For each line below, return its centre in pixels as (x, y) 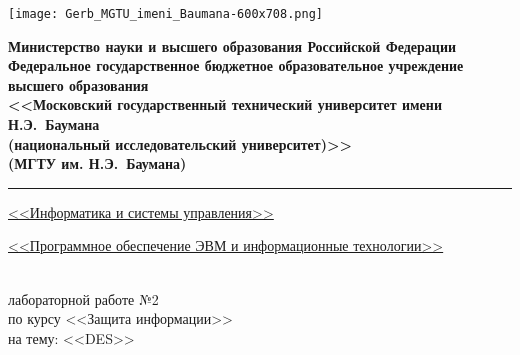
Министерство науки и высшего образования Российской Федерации (232, 45)
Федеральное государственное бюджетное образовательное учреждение (236, 65)
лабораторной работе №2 (83, 298)
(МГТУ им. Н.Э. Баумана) (97, 163)
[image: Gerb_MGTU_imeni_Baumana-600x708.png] (165, 14)
